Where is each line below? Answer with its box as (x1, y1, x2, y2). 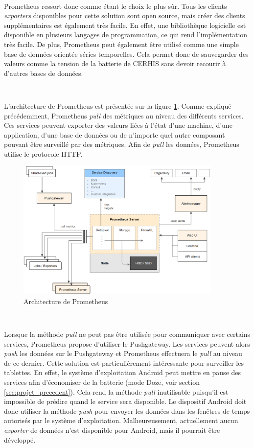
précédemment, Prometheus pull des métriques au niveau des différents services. (4, 110, 244, 120)
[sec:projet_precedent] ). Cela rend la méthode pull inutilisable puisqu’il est (4, 386, 229, 397)
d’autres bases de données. (4, 68, 83, 78)
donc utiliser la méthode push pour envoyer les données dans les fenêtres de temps (4, 405, 250, 416)
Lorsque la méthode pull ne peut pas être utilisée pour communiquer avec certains (4, 329, 251, 339)
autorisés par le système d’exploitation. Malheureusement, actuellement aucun (4, 415, 238, 425)
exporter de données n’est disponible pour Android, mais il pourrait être (4, 424, 220, 435)
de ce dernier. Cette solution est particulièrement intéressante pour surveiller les (4, 357, 244, 368)
